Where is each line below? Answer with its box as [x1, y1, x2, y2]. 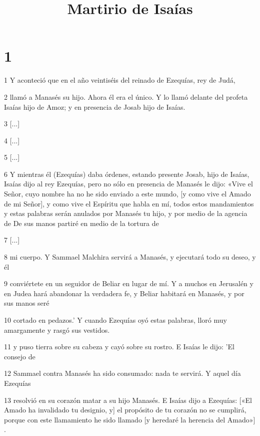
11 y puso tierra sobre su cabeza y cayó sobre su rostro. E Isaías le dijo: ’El [4, 341, 234, 352]
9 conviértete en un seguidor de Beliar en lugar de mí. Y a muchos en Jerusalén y [4, 278, 253, 289]
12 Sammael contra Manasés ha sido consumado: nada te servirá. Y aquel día [4, 368, 241, 378]
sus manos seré [4, 298, 49, 308]
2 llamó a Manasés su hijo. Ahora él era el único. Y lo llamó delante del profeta [4, 91, 248, 102]
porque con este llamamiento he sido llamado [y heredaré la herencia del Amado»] [4, 414, 255, 424]
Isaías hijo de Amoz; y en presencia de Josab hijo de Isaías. [4, 101, 185, 112]
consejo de [4, 351, 35, 361]
